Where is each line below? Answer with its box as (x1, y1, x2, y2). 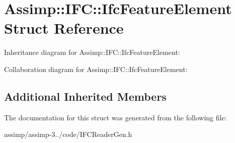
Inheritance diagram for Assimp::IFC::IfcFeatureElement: (4, 47, 180, 57)
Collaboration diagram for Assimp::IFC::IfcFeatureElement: (4, 63, 188, 74)
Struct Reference (4, 18, 124, 38)
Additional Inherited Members (4, 88, 167, 104)
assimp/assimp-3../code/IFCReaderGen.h (4, 129, 132, 139)
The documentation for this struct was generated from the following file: (4, 112, 227, 122)
